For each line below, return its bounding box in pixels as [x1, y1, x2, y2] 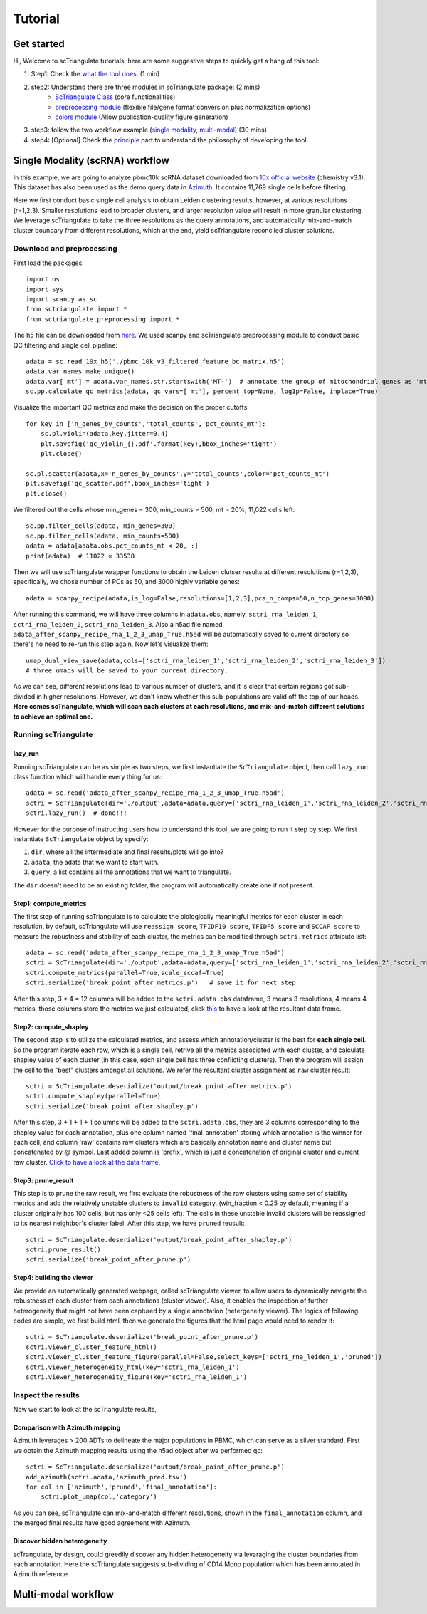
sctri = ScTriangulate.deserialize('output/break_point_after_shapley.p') [26, 1236, 292, 1244]
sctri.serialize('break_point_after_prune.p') [26, 1256, 191, 1264]
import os [26, 275, 60, 283]
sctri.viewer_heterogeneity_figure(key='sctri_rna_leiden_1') [26, 1373, 248, 1381]
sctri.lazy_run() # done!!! [26, 809, 127, 817]
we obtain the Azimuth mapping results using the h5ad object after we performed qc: [13, 1446, 263, 1454]
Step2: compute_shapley [13, 1023, 89, 1031]
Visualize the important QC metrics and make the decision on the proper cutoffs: [13, 403, 249, 412]
